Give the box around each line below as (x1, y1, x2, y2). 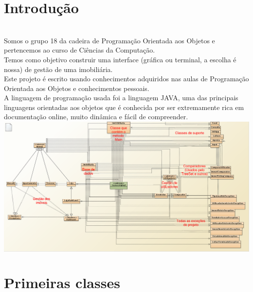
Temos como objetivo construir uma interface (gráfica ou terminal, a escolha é (4, 54, 236, 64)
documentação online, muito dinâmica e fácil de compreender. (4, 111, 188, 122)
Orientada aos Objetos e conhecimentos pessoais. (4, 83, 149, 93)
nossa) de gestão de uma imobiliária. (4, 64, 113, 74)
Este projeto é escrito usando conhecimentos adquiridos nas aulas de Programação (4, 73, 249, 84)
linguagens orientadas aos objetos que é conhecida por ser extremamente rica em (4, 102, 244, 112)
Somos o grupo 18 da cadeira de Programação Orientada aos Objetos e (4, 35, 215, 45)
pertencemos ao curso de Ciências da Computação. (4, 45, 155, 55)
